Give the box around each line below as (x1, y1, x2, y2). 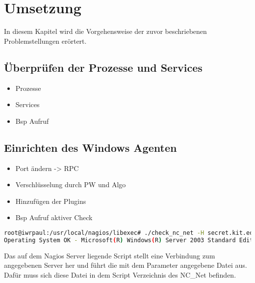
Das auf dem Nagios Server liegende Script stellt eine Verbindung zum (4, 250, 215, 260)
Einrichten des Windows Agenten (4, 140, 177, 155)
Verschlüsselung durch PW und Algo (15, 179, 126, 190)
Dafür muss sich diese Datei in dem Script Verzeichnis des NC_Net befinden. (4, 269, 236, 280)
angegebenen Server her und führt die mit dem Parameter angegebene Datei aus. (4, 260, 247, 270)
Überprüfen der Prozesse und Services (4, 59, 203, 75)
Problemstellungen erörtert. (4, 35, 87, 46)
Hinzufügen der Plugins (15, 196, 86, 206)
